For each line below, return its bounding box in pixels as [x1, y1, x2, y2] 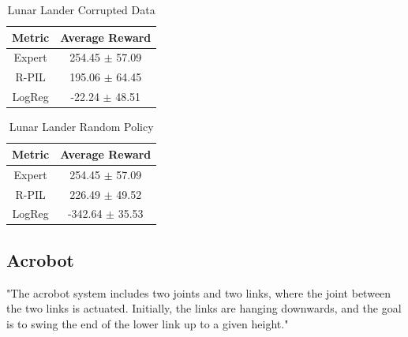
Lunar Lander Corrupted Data [7, 2, 155, 17]
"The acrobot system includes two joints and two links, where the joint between [6, 284, 391, 301]
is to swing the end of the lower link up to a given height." [6, 315, 289, 331]
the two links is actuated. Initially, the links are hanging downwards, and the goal [6, 300, 402, 316]
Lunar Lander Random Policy [9, 118, 154, 135]
